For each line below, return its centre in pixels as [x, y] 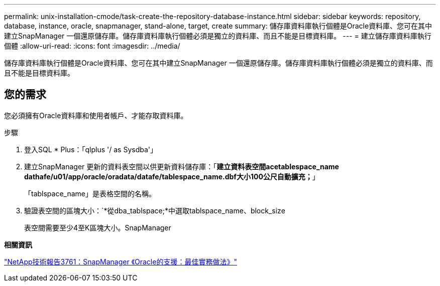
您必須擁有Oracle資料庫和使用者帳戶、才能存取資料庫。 [96, 115]
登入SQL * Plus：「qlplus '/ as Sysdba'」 [91, 149]
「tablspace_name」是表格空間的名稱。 [90, 193]
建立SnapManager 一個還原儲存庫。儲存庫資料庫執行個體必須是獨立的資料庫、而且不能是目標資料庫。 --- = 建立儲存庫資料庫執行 [218, 36]
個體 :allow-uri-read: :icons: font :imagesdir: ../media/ [92, 46]
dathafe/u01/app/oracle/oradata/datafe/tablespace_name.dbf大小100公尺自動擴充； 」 [172, 176]
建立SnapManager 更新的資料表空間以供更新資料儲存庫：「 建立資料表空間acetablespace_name [182, 166]
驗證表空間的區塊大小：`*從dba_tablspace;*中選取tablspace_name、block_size [155, 210]
